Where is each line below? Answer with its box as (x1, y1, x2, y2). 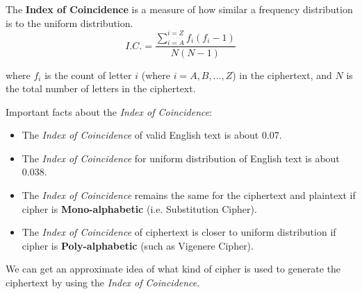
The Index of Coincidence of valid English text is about (22, 128, 259, 142)
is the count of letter (44, 67, 132, 82)
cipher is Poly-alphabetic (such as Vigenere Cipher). (22, 238, 254, 252)
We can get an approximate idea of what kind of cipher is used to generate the (6, 261, 341, 276)
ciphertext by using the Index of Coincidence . (6, 275, 200, 290)
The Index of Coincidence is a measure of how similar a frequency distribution (6, 2, 353, 16)
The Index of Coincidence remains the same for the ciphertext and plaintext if (22, 188, 356, 202)
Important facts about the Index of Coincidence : (6, 104, 213, 119)
